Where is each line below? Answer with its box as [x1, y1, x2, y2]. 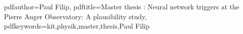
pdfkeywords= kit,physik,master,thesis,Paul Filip [4, 21, 150, 31]
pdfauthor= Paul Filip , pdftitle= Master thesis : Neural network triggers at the [4, 1, 240, 11]
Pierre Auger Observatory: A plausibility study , [4, 11, 147, 21]
